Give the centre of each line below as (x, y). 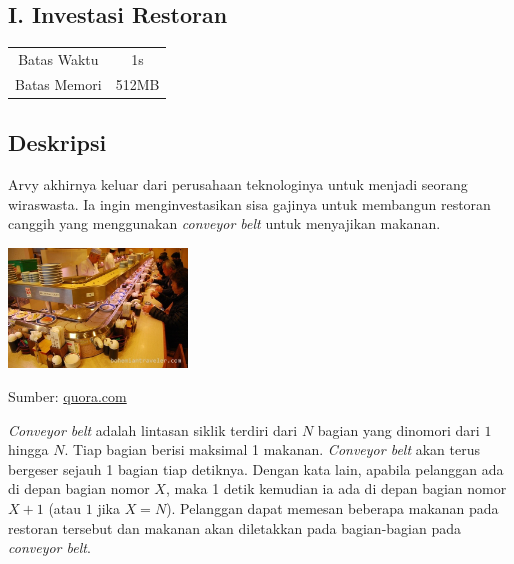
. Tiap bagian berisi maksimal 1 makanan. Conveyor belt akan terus (272, 449)
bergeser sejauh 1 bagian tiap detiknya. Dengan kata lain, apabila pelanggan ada (256, 468)
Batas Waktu (58, 58)
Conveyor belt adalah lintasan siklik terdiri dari (153, 429)
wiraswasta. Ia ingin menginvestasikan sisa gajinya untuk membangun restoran (249, 203)
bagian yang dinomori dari (398, 429)
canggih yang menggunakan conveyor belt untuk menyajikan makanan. (224, 223)
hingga (28, 449)
